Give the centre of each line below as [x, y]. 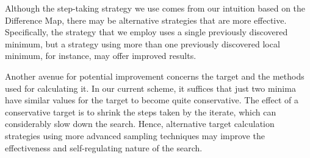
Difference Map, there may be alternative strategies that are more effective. [146, 20]
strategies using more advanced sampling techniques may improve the [135, 135]
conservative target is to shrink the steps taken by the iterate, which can [141, 112]
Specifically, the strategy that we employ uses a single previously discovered [146, 32]
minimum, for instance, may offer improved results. [101, 56]
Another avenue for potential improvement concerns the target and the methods [155, 76]
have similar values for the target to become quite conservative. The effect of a [152, 100]
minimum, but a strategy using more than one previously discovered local [142, 43]
